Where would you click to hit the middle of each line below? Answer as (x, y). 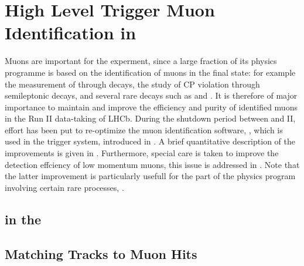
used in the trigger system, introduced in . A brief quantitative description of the (150, 141)
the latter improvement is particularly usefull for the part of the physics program (150, 176)
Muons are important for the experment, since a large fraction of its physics (141, 61)
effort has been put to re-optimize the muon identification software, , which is (144, 129)
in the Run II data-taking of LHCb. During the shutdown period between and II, (150, 118)
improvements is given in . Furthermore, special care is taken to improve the (142, 153)
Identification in (71, 33)
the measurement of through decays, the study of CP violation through (132, 84)
